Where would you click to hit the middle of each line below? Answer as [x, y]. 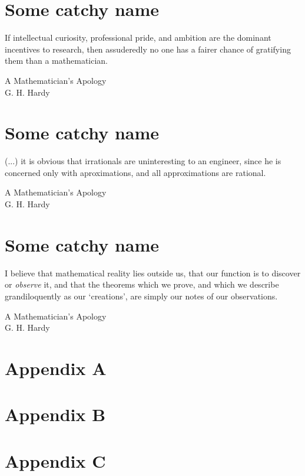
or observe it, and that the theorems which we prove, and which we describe [142, 284]
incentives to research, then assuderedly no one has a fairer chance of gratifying [148, 49]
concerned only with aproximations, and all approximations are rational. [135, 172]
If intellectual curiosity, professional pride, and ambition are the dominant [138, 38]
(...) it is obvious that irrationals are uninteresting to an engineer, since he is [143, 161]
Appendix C [55, 460]
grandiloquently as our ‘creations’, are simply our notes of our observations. [141, 296]
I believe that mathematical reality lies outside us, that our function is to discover [153, 273]
